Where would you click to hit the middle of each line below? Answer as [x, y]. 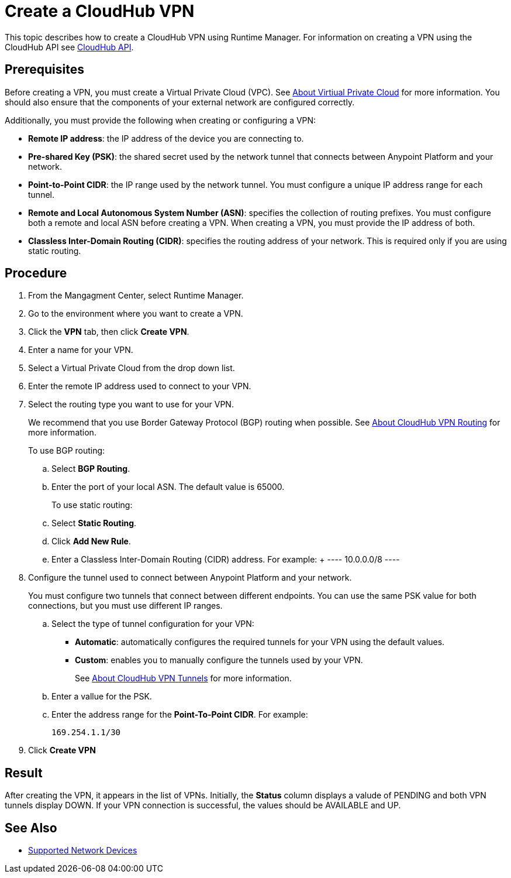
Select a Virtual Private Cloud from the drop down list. [132, 368]
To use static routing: [92, 505]
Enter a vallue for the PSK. [102, 697]
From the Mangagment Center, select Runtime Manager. [136, 296]
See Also [31, 828]
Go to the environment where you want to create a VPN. [136, 314]
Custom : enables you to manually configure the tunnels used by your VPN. [219, 660]
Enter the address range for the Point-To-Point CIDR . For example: [180, 715]
